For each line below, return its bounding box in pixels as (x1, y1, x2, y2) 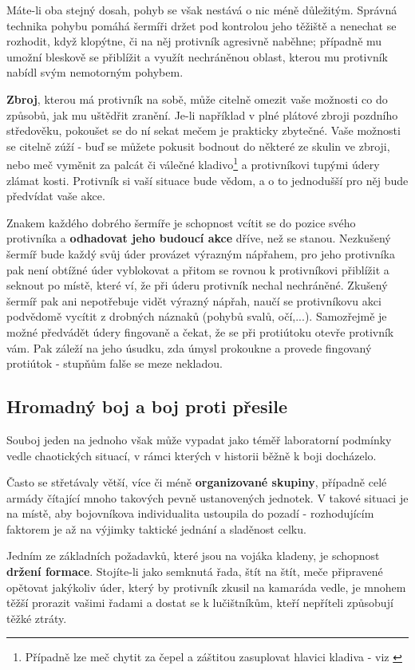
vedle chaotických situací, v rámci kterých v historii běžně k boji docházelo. (6, 447, 377, 463)
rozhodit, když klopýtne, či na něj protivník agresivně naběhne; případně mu (6, 33, 382, 49)
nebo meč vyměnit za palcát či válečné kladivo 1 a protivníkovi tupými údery (6, 154, 380, 172)
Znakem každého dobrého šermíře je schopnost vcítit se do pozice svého (6, 214, 356, 231)
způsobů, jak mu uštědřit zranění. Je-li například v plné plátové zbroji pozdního (6, 106, 398, 123)
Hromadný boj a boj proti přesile (6, 394, 288, 419)
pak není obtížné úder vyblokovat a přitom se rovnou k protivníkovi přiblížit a (6, 261, 389, 278)
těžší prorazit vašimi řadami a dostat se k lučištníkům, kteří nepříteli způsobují (6, 594, 393, 611)
